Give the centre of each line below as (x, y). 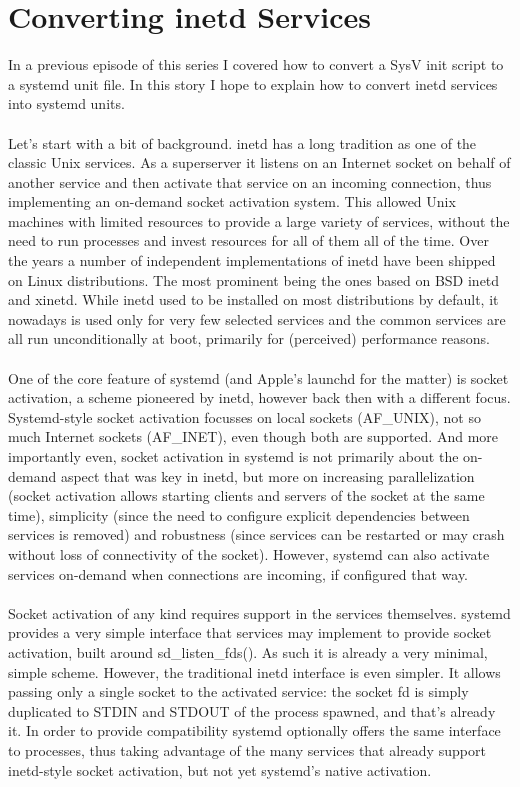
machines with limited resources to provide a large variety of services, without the (259, 220)
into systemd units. (66, 103)
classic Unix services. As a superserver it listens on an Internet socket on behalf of (259, 162)
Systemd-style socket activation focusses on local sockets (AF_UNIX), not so (244, 416)
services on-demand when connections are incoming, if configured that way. (238, 573)
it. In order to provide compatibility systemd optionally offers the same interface (254, 730)
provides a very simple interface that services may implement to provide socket (250, 632)
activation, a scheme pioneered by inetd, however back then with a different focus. (259, 397)
